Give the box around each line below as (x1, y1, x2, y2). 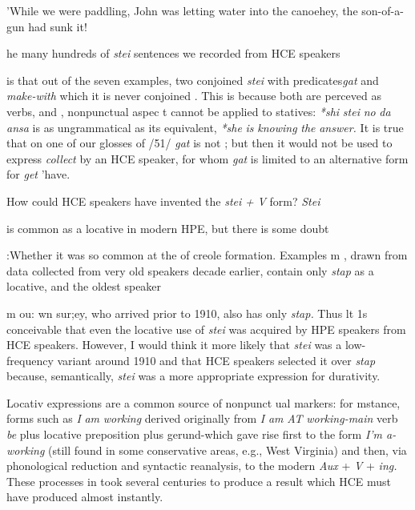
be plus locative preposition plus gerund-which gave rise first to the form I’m (6, 426, 383, 443)
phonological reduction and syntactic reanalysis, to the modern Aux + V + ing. (6, 457, 397, 474)
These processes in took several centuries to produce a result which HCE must (6, 472, 392, 489)
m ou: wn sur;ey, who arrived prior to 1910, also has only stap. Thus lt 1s (6, 304, 368, 321)
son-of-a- (361, 2, 404, 18)
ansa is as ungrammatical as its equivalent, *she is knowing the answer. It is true (6, 118, 404, 135)
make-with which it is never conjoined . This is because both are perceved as (6, 87, 381, 104)
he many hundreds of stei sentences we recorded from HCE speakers (6, 45, 340, 62)
